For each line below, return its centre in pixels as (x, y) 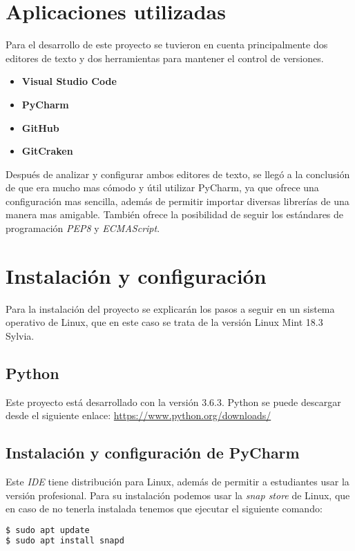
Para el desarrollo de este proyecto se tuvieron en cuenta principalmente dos (167, 45)
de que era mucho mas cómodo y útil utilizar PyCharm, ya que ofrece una (162, 187)
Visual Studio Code (69, 81)
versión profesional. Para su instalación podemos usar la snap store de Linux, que (178, 495)
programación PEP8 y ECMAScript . (83, 228)
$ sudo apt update (48, 530)
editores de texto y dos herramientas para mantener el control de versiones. (165, 58)
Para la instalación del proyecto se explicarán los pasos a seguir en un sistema (170, 308)
